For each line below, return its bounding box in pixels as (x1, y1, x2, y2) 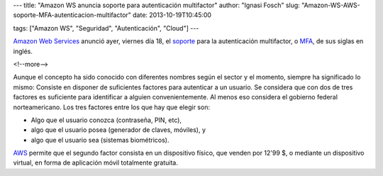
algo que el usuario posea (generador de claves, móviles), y (30, 126, 206, 134)
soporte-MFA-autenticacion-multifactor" (13, 11, 131, 19)
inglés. (13, 47, 33, 55)
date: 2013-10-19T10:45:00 (132, 11, 212, 19)
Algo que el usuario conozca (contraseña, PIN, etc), (30, 116, 182, 124)
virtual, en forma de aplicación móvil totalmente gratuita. (13, 158, 179, 167)
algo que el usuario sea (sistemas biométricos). (30, 136, 170, 144)
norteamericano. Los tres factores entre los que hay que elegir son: (13, 103, 211, 111)
